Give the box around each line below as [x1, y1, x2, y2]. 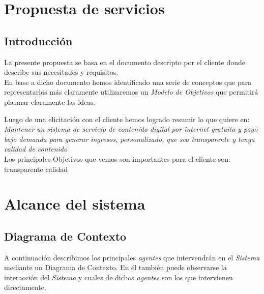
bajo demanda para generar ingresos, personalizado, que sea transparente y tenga [4, 133, 255, 144]
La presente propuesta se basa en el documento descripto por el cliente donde [4, 56, 245, 67]
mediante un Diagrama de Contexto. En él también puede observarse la [4, 262, 227, 273]
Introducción [4, 33, 73, 48]
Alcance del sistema [4, 193, 145, 214]
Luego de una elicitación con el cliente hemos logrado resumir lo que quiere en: [4, 113, 250, 124]
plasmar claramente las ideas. [4, 96, 96, 107]
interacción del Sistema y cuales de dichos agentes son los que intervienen [4, 272, 233, 282]
